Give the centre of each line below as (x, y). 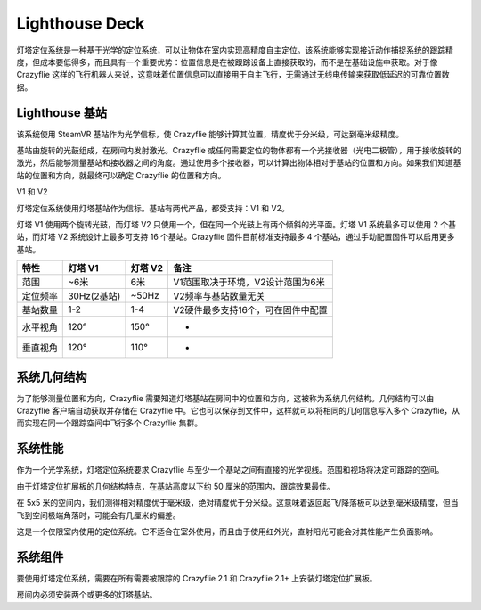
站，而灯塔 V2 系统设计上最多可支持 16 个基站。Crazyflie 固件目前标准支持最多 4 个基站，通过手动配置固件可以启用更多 (236, 237)
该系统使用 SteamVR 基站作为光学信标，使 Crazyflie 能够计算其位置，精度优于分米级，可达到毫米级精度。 (210, 134)
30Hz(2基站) (94, 296)
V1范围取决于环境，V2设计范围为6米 (249, 283)
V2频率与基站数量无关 (219, 296)
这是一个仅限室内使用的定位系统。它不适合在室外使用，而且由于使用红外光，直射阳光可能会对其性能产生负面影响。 (227, 532)
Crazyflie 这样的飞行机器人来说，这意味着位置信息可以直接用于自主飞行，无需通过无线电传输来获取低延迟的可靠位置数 (233, 75)
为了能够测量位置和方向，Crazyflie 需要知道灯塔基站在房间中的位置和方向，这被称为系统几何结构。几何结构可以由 (225, 398)
